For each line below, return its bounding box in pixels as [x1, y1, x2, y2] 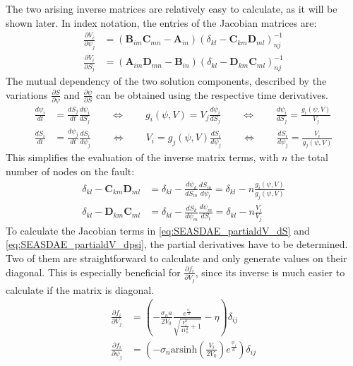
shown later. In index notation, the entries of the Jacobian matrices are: [6, 15, 317, 30]
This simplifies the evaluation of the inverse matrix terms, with [6, 150, 279, 165]
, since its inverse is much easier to [195, 264, 345, 279]
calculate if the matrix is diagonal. [6, 282, 155, 297]
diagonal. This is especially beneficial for [6, 264, 181, 279]
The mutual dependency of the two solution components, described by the [6, 73, 327, 88]
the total [290, 150, 328, 165]
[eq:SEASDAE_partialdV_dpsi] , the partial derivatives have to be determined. [6, 237, 348, 252]
